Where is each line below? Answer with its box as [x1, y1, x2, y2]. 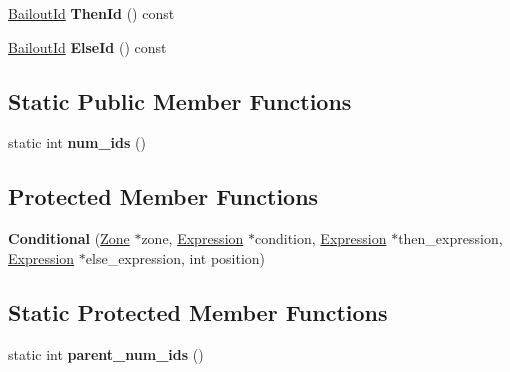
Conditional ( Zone [8, 228, 130, 249]
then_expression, [398, 228, 503, 249]
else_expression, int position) [85, 247, 266, 268]
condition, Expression [254, 228, 387, 249]
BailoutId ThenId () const [8, 3, 175, 23]
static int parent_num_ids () [8, 343, 204, 364]
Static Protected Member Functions [8, 296, 388, 327]
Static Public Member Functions [8, 85, 352, 116]
